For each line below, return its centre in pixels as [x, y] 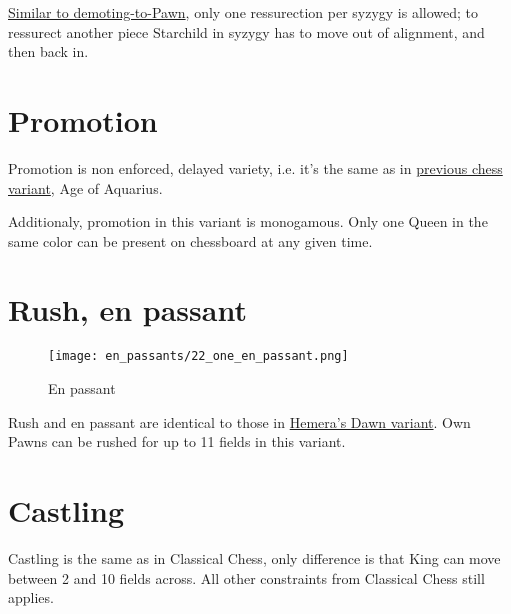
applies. [31, 597]
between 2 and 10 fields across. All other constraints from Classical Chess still [246, 577]
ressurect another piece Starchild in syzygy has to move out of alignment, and [246, 31]
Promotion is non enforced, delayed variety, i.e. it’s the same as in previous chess [255, 167]
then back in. [48, 51]
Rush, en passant [127, 309]
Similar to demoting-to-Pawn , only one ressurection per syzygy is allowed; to [243, 12]
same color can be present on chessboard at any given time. [190, 240]
